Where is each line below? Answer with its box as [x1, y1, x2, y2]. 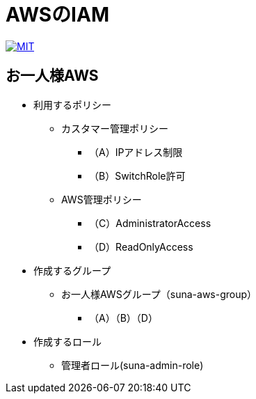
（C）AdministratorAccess [89, 217, 211, 229]
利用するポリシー [33, 98, 111, 111]
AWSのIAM [6, 3, 109, 26]
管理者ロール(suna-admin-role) [61, 359, 204, 371]
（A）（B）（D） [89, 311, 158, 324]
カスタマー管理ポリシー [61, 122, 168, 134]
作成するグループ [33, 264, 111, 276]
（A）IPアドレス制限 [89, 146, 183, 158]
